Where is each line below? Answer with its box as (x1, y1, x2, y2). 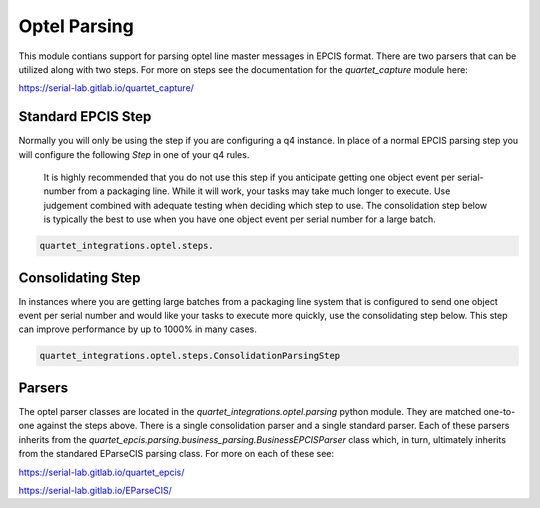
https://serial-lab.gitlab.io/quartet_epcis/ (18, 466, 185, 478)
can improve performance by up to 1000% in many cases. (18, 323, 257, 335)
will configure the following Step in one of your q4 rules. (18, 148, 250, 160)
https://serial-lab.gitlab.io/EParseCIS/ (18, 484, 172, 496)
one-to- (483, 405, 516, 417)
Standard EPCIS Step (18, 108, 152, 125)
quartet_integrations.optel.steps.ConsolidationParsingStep (39, 350, 341, 362)
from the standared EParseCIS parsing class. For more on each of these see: (18, 448, 335, 460)
